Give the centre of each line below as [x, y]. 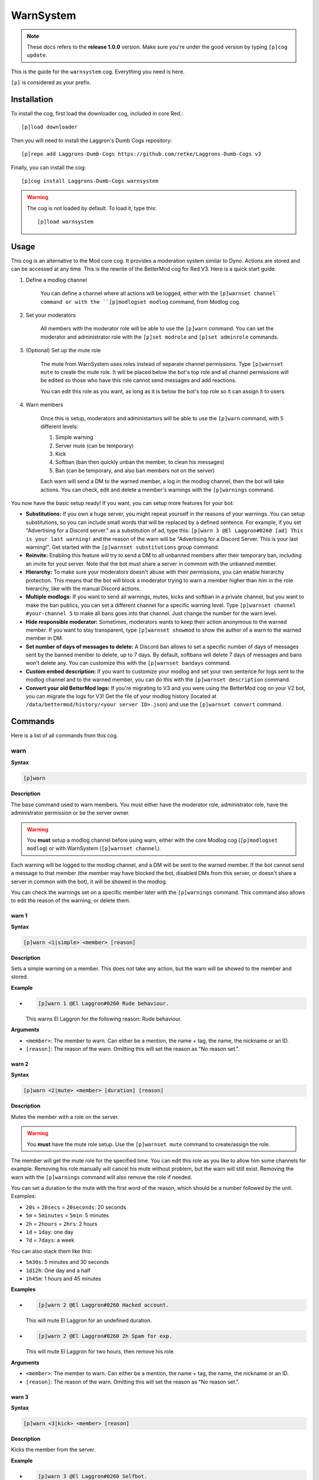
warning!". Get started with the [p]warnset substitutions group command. [123, 547]
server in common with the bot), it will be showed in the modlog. [89, 881]
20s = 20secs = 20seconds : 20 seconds [76, 1207]
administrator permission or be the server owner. [70, 813]
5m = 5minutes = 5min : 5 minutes [67, 1215]
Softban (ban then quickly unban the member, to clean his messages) [140, 462]
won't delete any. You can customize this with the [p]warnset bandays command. [128, 663]
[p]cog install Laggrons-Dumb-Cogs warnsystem [90, 181]
